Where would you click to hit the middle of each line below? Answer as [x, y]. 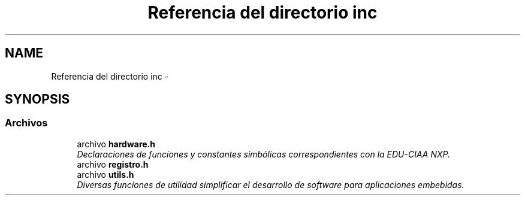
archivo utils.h [105, 174]
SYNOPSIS [37, 99]
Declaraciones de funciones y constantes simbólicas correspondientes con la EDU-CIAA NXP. [263, 154]
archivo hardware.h [116, 144]
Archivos [26, 123]
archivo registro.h [113, 164]
